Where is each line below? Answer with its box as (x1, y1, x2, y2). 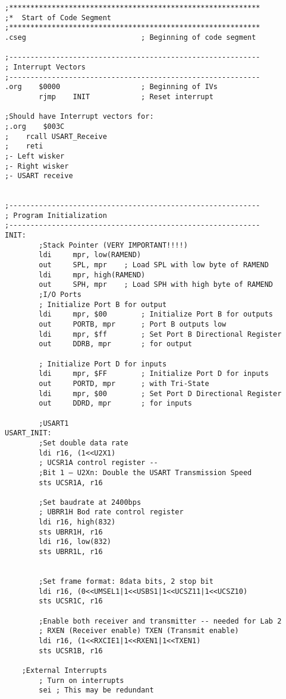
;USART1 (39, 419, 69, 428)
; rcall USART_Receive (5, 132, 107, 141)
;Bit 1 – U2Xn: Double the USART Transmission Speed (39, 468, 252, 477)
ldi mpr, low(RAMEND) (39, 251, 142, 260)
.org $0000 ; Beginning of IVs (5, 83, 218, 91)
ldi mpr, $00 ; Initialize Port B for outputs (39, 310, 274, 319)
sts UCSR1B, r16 (39, 646, 103, 655)
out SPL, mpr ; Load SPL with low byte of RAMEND (39, 261, 269, 270)
